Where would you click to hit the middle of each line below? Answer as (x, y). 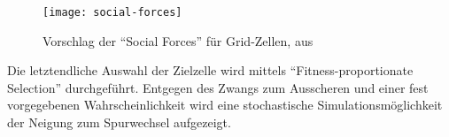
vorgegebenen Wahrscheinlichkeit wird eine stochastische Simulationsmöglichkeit (225, 105)
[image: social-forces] (112, 12)
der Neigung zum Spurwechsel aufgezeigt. (119, 122)
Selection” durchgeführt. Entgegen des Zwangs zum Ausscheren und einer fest (218, 87)
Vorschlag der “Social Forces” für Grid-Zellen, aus (178, 40)
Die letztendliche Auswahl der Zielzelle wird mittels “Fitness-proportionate (210, 70)
